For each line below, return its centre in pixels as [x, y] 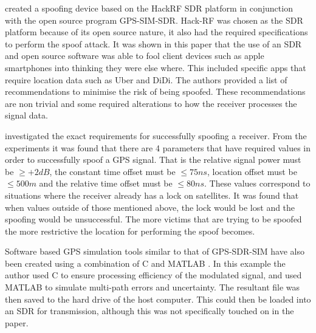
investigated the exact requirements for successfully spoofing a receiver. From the [156, 135]
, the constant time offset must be [112, 171]
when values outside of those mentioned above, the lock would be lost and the [150, 207]
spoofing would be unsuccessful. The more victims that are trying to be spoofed [153, 219]
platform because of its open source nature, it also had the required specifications [156, 32]
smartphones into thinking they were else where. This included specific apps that [156, 67]
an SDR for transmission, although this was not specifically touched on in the [149, 311]
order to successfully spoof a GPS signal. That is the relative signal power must [153, 160]
